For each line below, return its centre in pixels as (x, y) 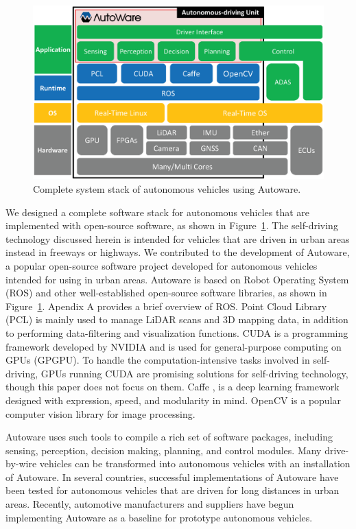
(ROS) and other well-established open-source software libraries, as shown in (166, 293)
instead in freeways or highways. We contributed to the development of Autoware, (178, 252)
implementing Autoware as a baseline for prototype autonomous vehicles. (159, 517)
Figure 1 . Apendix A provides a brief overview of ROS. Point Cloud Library (166, 306)
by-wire (21, 463)
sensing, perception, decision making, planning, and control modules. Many (164, 450)
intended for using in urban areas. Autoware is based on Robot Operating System (177, 279)
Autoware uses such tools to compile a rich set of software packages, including (169, 437)
